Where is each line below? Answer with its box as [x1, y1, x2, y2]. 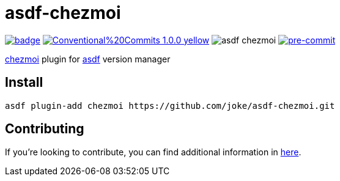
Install [5, 75, 43, 90]
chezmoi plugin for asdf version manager [5, 53, 171, 64]
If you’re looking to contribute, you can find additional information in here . [5, 147, 301, 158]
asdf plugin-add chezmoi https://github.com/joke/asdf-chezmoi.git [5, 100, 335, 111]
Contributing [5, 121, 84, 137]
